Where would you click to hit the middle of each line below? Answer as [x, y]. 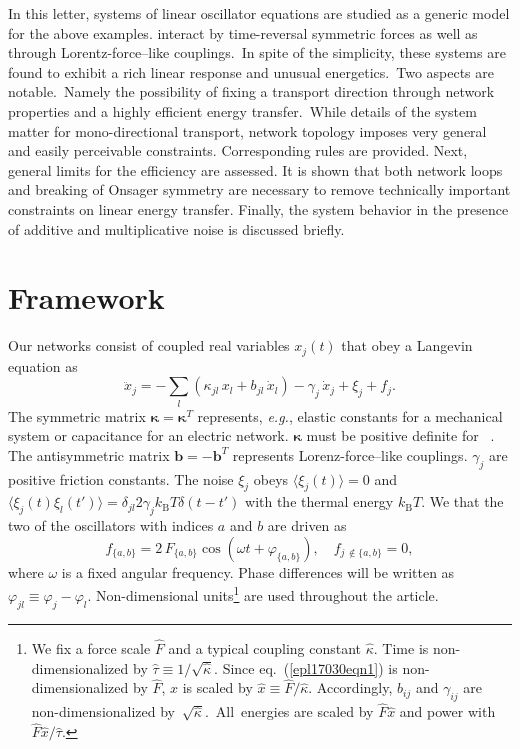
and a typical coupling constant [265, 648]
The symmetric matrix [77, 415]
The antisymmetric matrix [89, 454]
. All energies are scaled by [289, 711]
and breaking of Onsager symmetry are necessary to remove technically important [259, 189]
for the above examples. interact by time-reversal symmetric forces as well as [243, 32]
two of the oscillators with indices [111, 525]
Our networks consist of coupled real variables [149, 345]
